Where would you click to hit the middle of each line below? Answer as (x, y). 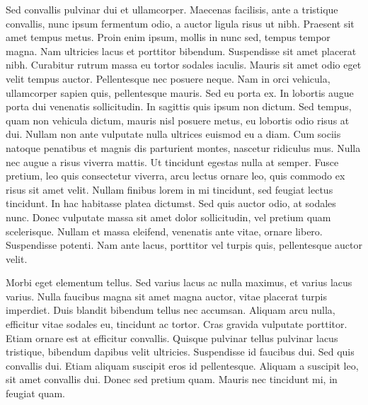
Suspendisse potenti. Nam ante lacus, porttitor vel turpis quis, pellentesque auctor (184, 245)
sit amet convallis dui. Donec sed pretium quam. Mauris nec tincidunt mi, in (172, 379)
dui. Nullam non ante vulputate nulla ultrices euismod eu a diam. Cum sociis (173, 134)
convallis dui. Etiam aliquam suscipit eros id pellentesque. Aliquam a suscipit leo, (182, 365)
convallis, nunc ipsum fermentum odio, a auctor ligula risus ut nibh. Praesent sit (180, 23)
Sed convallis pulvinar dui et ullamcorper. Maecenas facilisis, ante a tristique (172, 9)
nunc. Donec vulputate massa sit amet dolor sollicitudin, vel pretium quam (168, 217)
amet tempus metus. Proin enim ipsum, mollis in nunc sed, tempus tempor (168, 37)
